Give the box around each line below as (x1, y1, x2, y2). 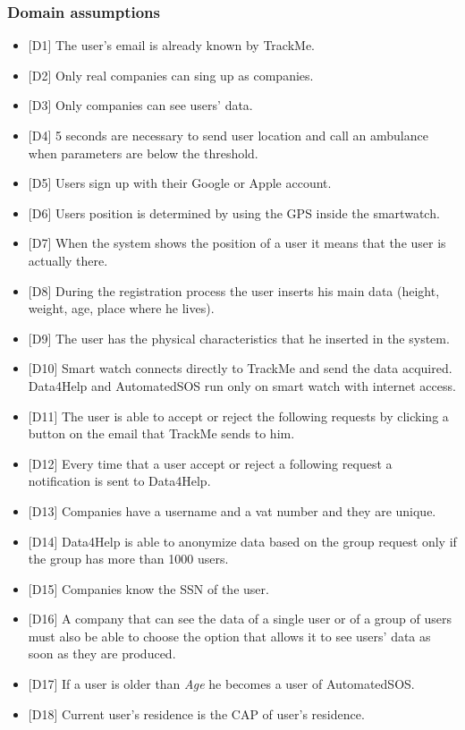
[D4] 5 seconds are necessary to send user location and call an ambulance (28, 126, 428, 144)
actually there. (28, 250, 108, 269)
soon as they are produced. (28, 644, 176, 663)
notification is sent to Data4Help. (28, 471, 211, 490)
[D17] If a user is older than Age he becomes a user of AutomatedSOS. (28, 675, 415, 693)
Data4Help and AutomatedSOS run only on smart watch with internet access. (28, 376, 456, 395)
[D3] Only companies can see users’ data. (28, 96, 253, 115)
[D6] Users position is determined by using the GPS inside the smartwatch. (28, 203, 440, 222)
